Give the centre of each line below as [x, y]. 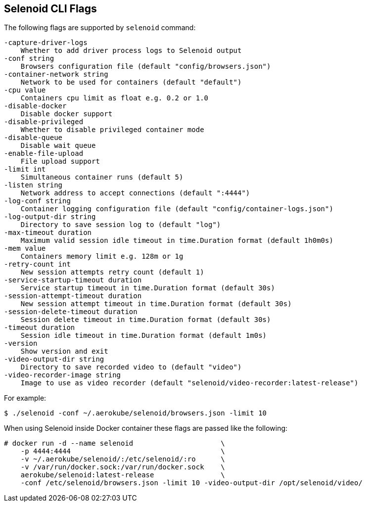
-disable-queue [33, 138]
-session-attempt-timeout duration [73, 296]
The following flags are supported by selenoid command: [100, 28]
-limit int [25, 169]
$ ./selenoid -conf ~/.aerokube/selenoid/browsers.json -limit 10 [136, 413]
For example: [25, 398]
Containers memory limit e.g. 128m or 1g [102, 256]
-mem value [25, 249]
